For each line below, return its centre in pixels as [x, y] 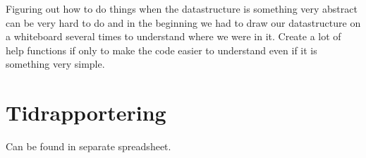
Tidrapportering [86, 113]
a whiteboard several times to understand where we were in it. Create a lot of [173, 36]
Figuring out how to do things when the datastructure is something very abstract [182, 8]
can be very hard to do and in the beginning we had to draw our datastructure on [183, 22]
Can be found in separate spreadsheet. [89, 146]
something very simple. [55, 64]
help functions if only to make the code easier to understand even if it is [161, 50]
